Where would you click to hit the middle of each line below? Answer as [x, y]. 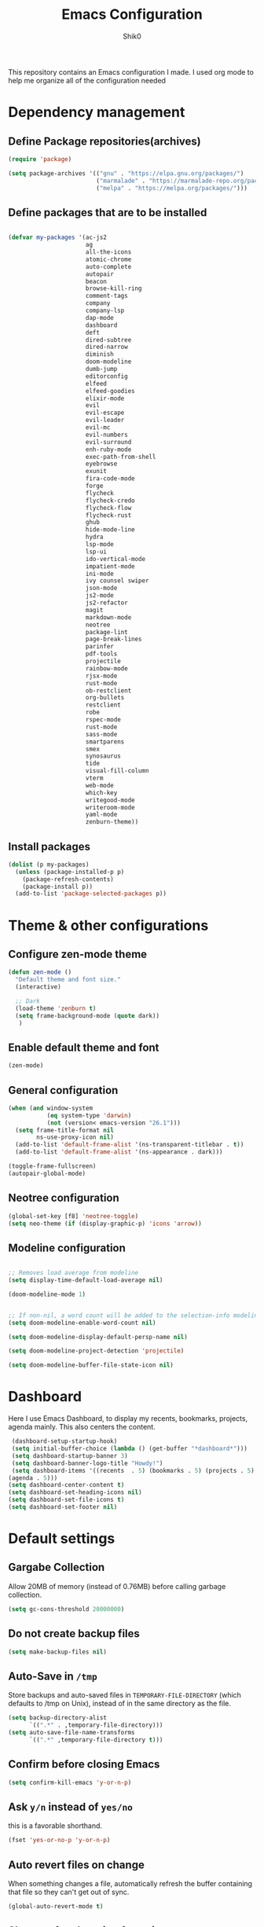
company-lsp [105, 310]
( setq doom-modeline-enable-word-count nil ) [82, 1323]
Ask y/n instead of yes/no [71, 1806]
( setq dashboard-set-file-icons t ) [66, 1500]
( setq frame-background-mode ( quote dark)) [87, 1015]
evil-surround [108, 442]
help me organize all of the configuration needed [87, 80]
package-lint [106, 632]
